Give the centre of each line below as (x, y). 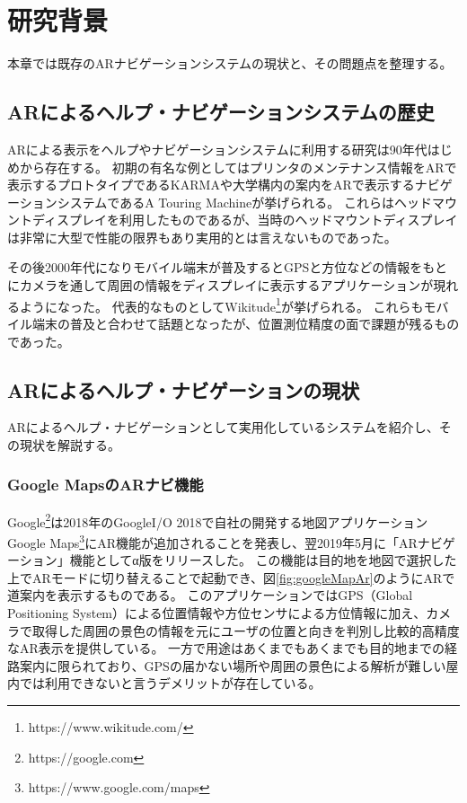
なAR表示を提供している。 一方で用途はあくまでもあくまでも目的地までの (226, 648)
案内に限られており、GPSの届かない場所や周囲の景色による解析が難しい (233, 665)
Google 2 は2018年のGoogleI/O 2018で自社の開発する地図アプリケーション (218, 520)
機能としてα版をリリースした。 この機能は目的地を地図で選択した (263, 560)
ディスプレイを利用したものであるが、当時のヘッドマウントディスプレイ (245, 220)
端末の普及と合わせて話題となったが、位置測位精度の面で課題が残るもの (246, 323)
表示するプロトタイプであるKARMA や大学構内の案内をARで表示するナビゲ (230, 185)
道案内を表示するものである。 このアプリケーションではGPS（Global (210, 595)
